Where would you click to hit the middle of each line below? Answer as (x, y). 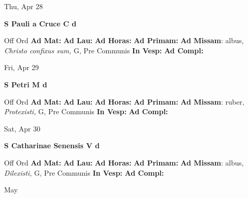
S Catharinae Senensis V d (52, 145)
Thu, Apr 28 (24, 6)
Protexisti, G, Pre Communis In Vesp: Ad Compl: (86, 111)
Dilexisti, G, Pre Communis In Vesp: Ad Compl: (84, 172)
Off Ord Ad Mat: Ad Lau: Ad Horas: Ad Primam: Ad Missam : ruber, (124, 101)
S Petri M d (26, 84)
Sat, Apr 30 (22, 128)
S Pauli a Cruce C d (40, 23)
